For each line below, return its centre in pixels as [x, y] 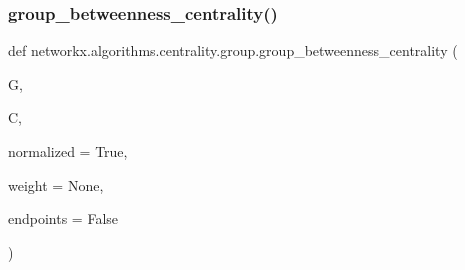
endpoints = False [63, 218]
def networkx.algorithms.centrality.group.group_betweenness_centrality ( [233, 50]
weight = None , [56, 184]
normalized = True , [68, 151]
